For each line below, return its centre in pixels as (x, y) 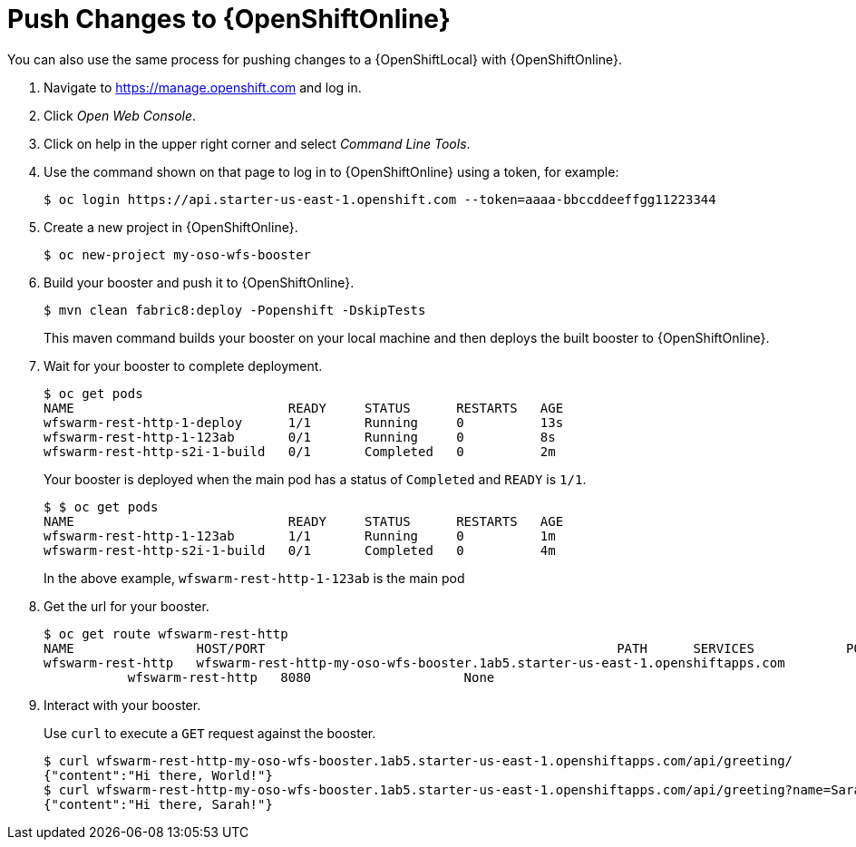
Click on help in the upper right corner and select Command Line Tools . (257, 143)
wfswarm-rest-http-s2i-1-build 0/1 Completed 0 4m (300, 550)
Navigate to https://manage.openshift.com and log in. (203, 87)
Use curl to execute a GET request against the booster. (210, 733)
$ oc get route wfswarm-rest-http (166, 633)
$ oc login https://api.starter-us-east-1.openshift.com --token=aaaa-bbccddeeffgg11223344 (380, 199)
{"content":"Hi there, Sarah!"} (158, 804)
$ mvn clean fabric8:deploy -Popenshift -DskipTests (235, 310)
